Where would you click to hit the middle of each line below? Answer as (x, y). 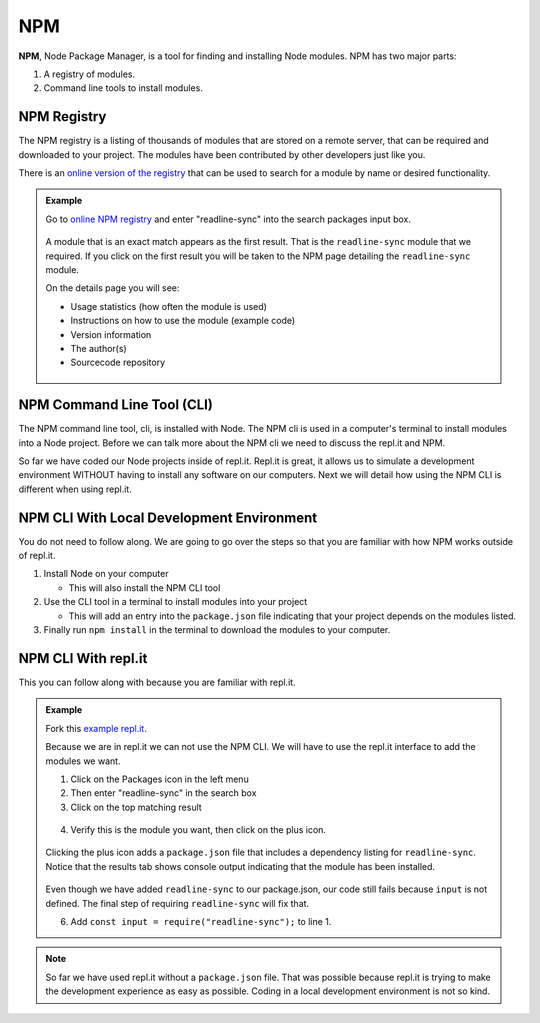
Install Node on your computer (106, 574)
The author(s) (98, 348)
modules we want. (83, 761)
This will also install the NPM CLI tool (144, 587)
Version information (111, 334)
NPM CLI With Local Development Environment (168, 517)
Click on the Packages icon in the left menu (159, 779)
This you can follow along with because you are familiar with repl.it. (157, 682)
